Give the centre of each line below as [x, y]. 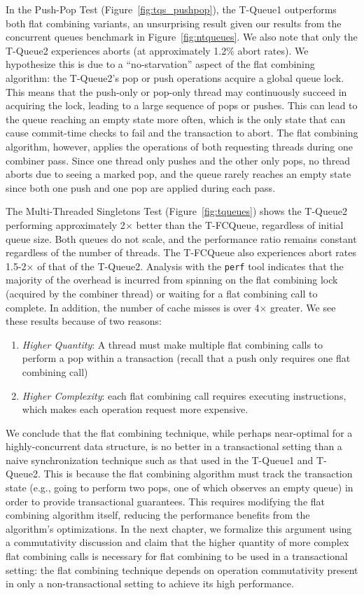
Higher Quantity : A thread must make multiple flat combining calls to [173, 344]
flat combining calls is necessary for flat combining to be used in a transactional [177, 556]
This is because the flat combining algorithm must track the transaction [198, 474]
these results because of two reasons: [84, 321]
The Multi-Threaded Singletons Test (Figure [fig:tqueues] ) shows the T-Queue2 [176, 211]
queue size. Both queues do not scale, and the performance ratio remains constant [181, 238]
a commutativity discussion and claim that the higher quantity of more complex [177, 542]
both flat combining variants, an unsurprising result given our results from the [174, 23]
